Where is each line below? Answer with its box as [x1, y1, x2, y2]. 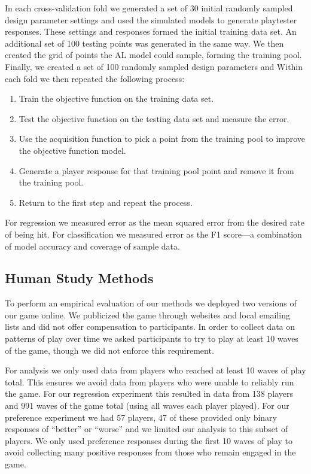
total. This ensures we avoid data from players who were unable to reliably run [5, 375, 294, 388]
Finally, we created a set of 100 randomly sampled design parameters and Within [5, 60, 303, 72]
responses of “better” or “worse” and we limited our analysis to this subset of [5, 423, 288, 435]
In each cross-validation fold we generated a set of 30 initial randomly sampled [5, 2, 293, 14]
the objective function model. [19, 144, 126, 156]
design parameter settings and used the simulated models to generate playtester [5, 13, 297, 26]
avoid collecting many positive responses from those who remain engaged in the [5, 446, 296, 458]
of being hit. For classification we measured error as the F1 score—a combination [5, 227, 302, 240]
